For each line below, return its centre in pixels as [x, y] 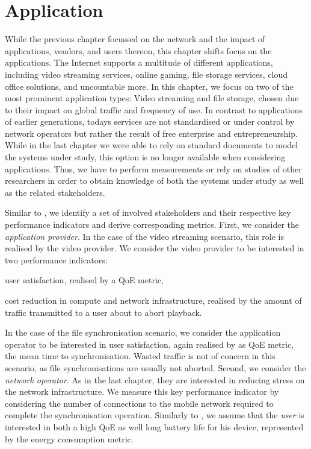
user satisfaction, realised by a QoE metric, [84, 280]
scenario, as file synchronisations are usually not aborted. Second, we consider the [155, 367]
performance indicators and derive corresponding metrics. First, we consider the [152, 225]
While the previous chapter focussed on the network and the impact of [135, 39]
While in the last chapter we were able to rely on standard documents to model [152, 145]
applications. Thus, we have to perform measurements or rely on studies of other [153, 168]
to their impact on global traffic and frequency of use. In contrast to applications [154, 109]
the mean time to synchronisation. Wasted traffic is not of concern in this [140, 356]
